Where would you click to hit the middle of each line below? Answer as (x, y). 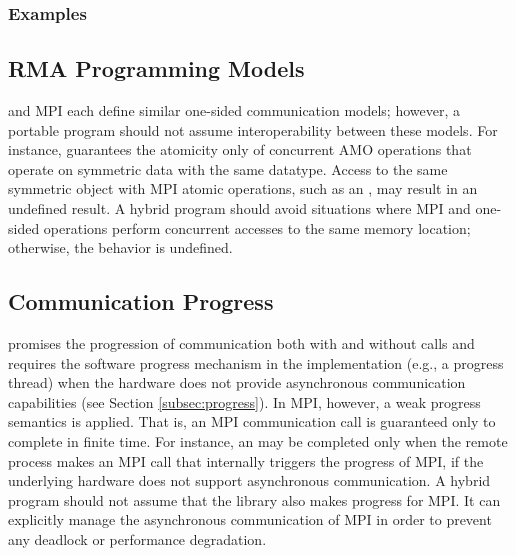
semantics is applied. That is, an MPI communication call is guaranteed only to (252, 421)
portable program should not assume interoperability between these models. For (253, 129)
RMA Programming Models (156, 68)
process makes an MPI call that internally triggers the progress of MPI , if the (246, 460)
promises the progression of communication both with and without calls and (241, 343)
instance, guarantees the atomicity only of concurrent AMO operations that (240, 149)
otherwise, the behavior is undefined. (120, 247)
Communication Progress (141, 301)
